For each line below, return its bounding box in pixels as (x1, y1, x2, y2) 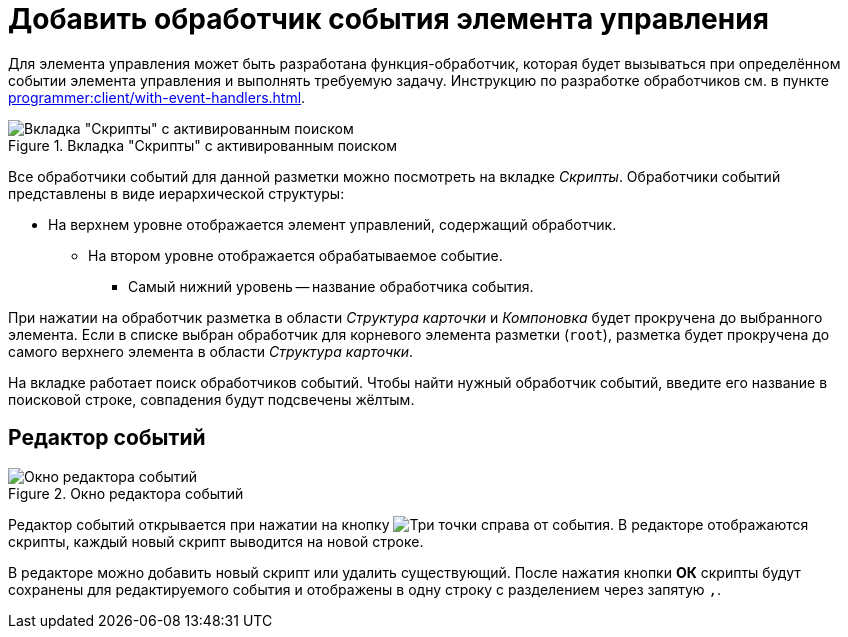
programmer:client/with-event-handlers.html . (8, 88, 306, 106)
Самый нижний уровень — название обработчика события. (128, 277, 534, 295)
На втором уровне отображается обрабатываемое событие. (88, 246, 503, 264)
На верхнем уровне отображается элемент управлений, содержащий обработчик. (48, 215, 617, 233)
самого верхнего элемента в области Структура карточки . (8, 342, 414, 360)
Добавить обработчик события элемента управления (8, 2, 769, 36)
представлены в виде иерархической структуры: (8, 184, 345, 202)
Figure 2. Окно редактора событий (8, 484, 244, 502)
